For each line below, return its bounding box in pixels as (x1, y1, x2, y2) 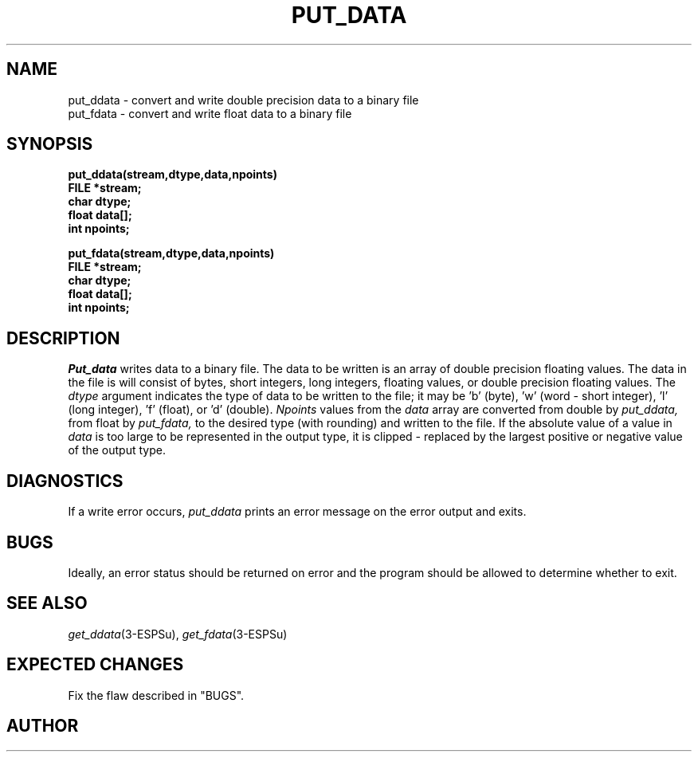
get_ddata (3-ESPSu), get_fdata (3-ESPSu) (68, 626, 288, 641)
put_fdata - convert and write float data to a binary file (68, 106, 352, 120)
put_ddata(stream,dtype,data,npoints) (68, 167, 277, 182)
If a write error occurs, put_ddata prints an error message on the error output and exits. (68, 505, 527, 519)
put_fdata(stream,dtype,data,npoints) (68, 246, 275, 261)
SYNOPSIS (6, 134, 93, 155)
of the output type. (68, 443, 166, 458)
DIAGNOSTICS (6, 470, 124, 491)
